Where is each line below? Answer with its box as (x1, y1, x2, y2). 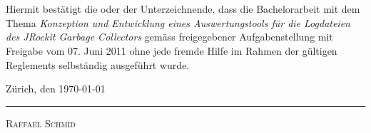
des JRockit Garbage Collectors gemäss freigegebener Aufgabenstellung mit (6, 29, 333, 44)
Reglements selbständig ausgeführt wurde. (6, 57, 190, 72)
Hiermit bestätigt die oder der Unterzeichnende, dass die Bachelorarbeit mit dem (6, 1, 360, 16)
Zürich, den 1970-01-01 (6, 81, 106, 96)
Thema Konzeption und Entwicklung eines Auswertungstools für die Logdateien (6, 15, 350, 30)
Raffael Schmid (6, 115, 76, 130)
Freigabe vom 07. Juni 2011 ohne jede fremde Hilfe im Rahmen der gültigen (6, 43, 337, 58)
